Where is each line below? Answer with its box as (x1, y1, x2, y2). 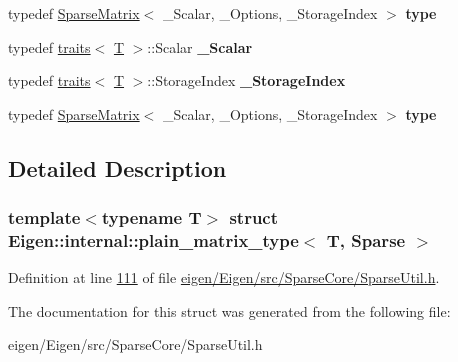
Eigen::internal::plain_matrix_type (8, 228, 299, 252)
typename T (101, 205, 202, 230)
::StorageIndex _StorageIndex (147, 70, 346, 91)
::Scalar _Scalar (147, 36, 253, 57)
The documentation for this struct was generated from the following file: (8, 300, 451, 321)
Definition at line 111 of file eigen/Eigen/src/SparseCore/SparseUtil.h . (8, 267, 440, 288)
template (8, 205, 81, 230)
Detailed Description (8, 152, 227, 183)
